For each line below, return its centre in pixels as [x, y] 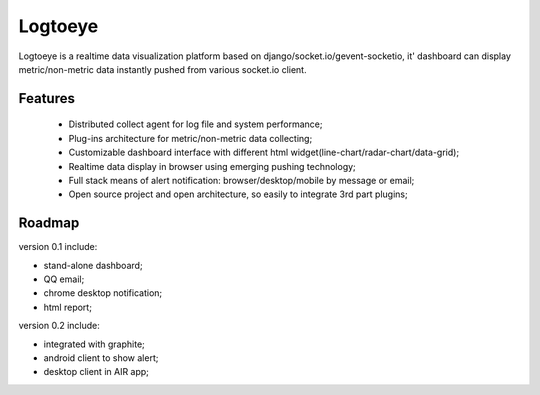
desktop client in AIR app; [96, 372]
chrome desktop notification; [103, 293]
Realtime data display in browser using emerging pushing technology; [212, 166]
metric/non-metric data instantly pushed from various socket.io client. [162, 69]
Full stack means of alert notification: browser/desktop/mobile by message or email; [241, 180]
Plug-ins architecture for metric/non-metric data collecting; [190, 138]
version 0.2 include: [59, 326]
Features [46, 98]
